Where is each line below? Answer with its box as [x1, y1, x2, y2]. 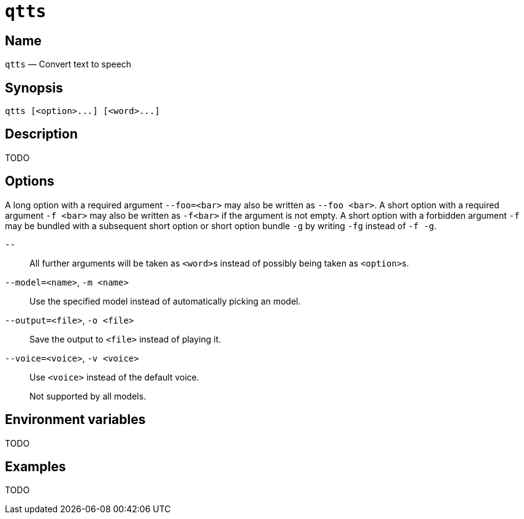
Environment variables [5, 412, 146, 428]
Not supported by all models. [29, 390, 146, 401]
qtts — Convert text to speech [5, 59, 132, 70]
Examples [5, 458, 66, 474]
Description [5, 126, 78, 142]
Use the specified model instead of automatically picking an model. [29, 295, 301, 306]
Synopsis [5, 80, 63, 96]
